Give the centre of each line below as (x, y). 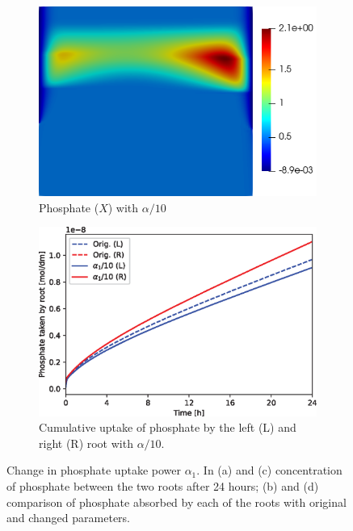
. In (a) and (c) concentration (269, 470)
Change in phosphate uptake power (94, 470)
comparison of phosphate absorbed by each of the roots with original (176, 502)
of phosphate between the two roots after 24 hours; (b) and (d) (163, 486)
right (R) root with (86, 443)
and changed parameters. (68, 518)
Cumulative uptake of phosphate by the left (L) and (168, 427)
